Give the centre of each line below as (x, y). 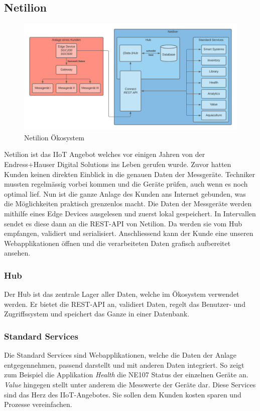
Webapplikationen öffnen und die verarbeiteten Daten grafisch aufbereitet (117, 243)
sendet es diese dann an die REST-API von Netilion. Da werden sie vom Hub (123, 223)
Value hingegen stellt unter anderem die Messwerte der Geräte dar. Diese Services (130, 384)
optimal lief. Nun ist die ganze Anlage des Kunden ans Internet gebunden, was (125, 193)
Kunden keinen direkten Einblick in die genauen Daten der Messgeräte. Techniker (130, 174)
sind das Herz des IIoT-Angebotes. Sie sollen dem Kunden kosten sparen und (123, 394)
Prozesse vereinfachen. (38, 404)
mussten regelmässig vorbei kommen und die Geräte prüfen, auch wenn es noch (126, 184)
